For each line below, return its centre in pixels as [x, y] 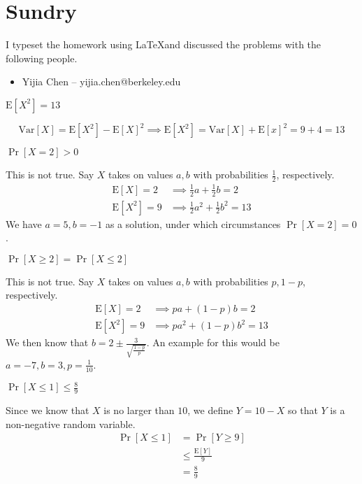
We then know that [47, 342]
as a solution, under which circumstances [193, 223]
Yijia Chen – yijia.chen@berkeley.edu [101, 81]
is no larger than [139, 410]
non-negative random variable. [71, 423]
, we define [210, 410]
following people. [42, 58]
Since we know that [48, 410]
